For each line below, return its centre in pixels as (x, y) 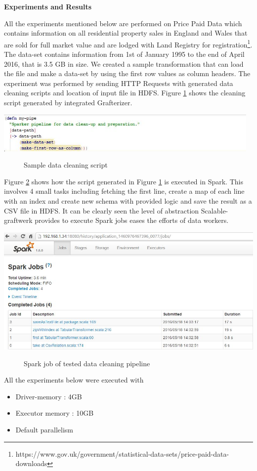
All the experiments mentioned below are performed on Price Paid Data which (123, 23)
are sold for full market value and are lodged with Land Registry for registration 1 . (128, 43)
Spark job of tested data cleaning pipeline (87, 363)
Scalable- (214, 210)
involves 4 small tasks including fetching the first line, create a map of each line (124, 191)
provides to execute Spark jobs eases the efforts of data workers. (132, 220)
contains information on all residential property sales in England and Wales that (126, 33)
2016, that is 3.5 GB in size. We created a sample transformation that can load (124, 64)
